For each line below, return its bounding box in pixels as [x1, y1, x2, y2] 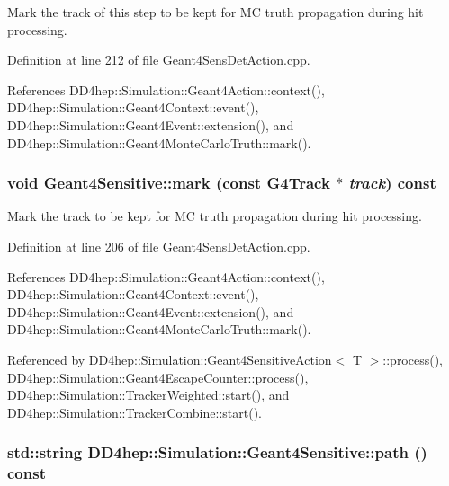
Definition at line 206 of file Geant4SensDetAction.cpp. [7, 236, 310, 255]
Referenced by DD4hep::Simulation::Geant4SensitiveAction [7, 349, 332, 368]
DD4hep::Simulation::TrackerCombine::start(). [7, 402, 262, 421]
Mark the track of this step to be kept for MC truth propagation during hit [7, 3, 424, 21]
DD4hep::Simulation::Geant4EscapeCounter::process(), [7, 367, 309, 386]
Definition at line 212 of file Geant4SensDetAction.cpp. [7, 50, 310, 69]
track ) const [348, 172, 436, 194]
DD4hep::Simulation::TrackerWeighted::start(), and [7, 385, 290, 404]
